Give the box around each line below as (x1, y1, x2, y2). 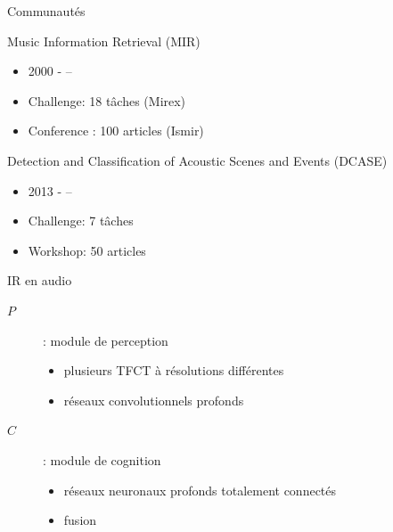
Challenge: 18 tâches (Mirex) (28, 91, 186, 110)
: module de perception (43, 331, 168, 349)
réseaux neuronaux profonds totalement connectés (63, 480, 337, 499)
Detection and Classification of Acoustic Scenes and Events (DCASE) (7, 151, 388, 169)
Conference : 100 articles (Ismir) (28, 121, 204, 140)
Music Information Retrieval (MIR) (7, 31, 201, 50)
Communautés (7, 2, 86, 20)
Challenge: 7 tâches (28, 211, 134, 230)
